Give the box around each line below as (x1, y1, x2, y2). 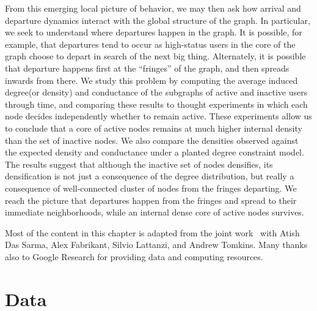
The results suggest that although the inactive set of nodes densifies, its (5, 157, 273, 170)
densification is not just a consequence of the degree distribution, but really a (5, 170, 294, 182)
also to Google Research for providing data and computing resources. (5, 250, 263, 263)
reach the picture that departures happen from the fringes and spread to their (5, 193, 297, 206)
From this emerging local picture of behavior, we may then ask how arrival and (5, 2, 301, 14)
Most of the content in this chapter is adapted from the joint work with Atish (5, 226, 300, 239)
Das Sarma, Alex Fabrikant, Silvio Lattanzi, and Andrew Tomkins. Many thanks (5, 238, 308, 251)
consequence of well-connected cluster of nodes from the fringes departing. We (5, 181, 297, 194)
